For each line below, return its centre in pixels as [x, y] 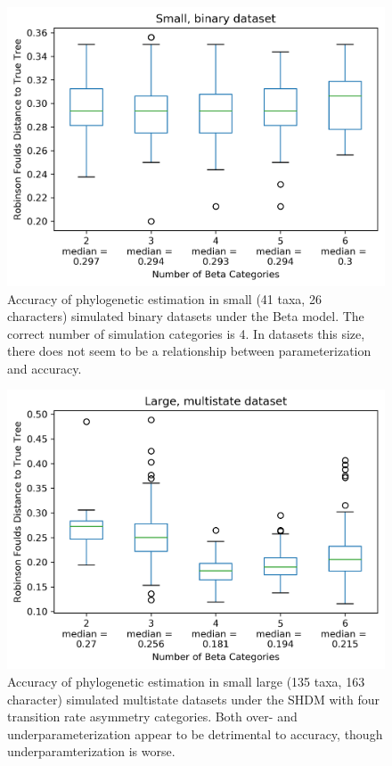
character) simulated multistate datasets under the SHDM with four [193, 699]
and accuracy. [45, 368]
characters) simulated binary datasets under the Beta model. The [186, 316]
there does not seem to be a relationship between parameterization [189, 351]
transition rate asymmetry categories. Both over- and [152, 717]
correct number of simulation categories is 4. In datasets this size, [186, 333]
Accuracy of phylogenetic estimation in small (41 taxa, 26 [164, 298]
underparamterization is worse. [91, 751]
